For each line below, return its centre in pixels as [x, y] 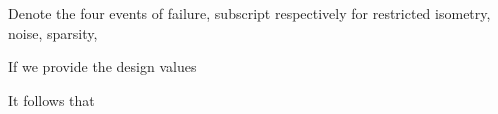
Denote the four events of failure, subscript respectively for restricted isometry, [249, 13]
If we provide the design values [102, 66]
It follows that [51, 99]
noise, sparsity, [53, 32]
